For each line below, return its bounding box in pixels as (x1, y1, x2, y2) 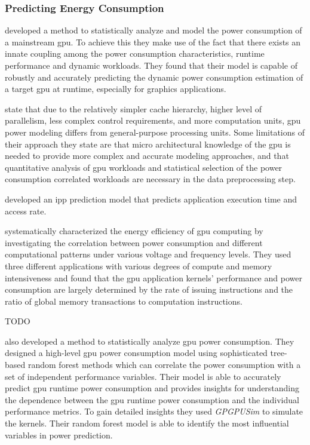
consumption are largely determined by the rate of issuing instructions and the (5, 283, 293, 296)
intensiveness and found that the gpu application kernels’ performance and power (5, 271, 302, 284)
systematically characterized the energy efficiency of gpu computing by (5, 225, 263, 237)
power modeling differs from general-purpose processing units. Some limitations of (5, 125, 305, 138)
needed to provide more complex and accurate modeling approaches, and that (5, 149, 289, 162)
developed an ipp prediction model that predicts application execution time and (5, 192, 297, 205)
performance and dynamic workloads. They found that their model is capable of (5, 59, 297, 71)
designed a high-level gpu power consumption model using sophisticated (5, 346, 268, 359)
